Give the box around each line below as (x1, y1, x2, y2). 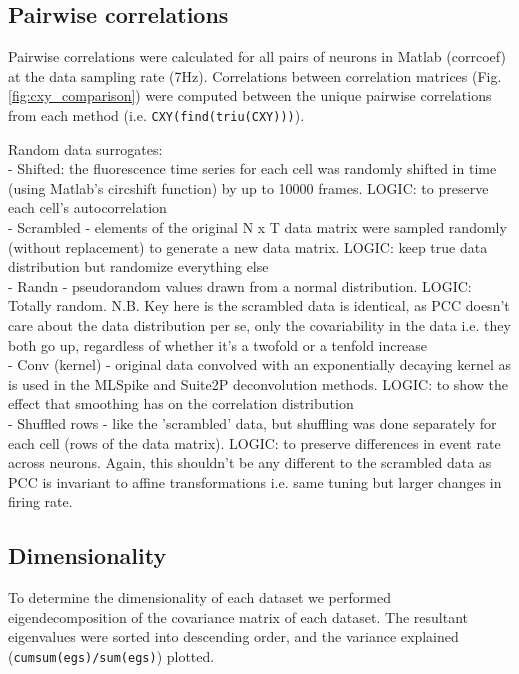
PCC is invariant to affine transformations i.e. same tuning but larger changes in (8, 471, 502, 492)
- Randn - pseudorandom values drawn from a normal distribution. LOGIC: (8, 275, 472, 296)
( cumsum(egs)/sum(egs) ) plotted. (8, 645, 215, 666)
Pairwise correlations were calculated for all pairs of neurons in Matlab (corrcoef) (8, 46, 506, 67)
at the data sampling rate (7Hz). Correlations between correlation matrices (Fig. (8, 65, 502, 86)
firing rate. (8, 491, 73, 512)
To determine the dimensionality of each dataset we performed (8, 587, 391, 608)
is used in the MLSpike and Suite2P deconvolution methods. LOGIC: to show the (8, 373, 508, 394)
